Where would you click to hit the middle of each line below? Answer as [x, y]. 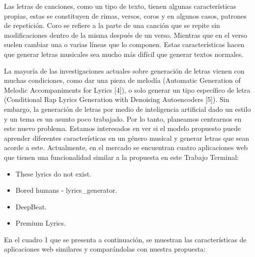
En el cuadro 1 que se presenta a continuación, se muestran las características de [125, 239]
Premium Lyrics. [41, 223]
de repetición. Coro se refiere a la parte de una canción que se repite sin [112, 25]
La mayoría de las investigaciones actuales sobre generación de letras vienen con [124, 70]
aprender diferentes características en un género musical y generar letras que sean [127, 138]
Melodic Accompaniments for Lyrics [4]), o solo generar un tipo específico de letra [127, 90]
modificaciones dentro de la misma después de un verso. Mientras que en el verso [126, 35]
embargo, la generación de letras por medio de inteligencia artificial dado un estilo [127, 109]
